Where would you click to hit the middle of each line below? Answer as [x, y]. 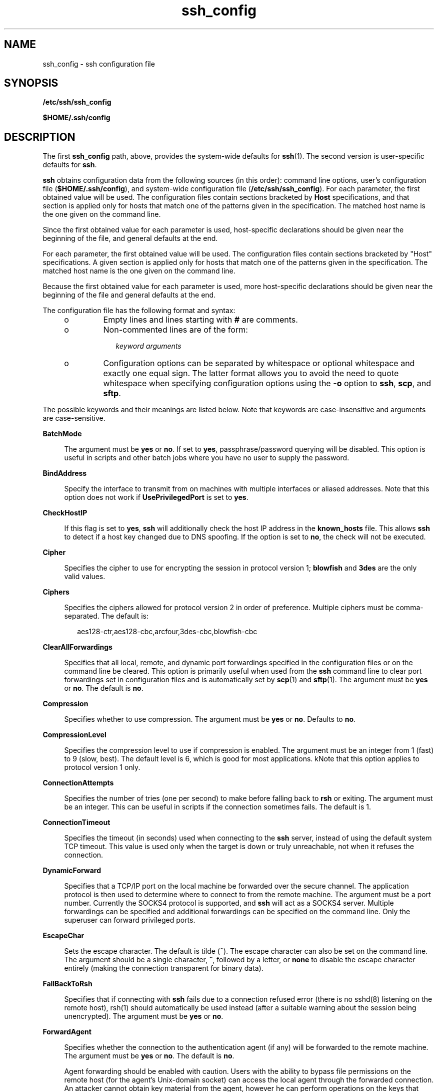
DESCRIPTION [40, 137]
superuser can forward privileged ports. [130, 920]
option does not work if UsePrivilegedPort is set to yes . [156, 497]
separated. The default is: [106, 616]
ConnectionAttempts [78, 783]
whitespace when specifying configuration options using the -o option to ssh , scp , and [267, 383]
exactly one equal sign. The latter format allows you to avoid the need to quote [251, 373]
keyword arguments [148, 346]
